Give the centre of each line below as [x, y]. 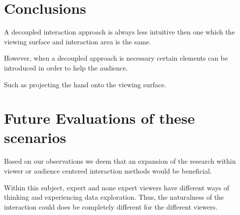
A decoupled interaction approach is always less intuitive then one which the [120, 32]
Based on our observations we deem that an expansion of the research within [120, 161]
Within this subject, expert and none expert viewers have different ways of [117, 187]
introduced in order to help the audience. [66, 67]
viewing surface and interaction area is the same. [78, 41]
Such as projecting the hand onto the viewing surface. [85, 84]
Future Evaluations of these [100, 118]
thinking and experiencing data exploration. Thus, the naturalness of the [114, 197]
